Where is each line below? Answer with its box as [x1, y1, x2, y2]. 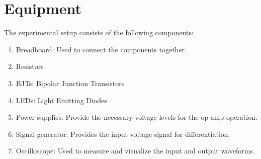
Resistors [16, 61, 44, 71]
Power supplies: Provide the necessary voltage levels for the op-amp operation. [16, 112, 257, 122]
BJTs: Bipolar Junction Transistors [16, 77, 125, 88]
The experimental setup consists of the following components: [4, 27, 194, 38]
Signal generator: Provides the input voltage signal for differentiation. [16, 128, 230, 139]
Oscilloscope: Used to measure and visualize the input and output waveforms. [16, 145, 255, 156]
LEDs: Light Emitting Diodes [16, 95, 107, 105]
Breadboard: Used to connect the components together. [16, 44, 187, 54]
